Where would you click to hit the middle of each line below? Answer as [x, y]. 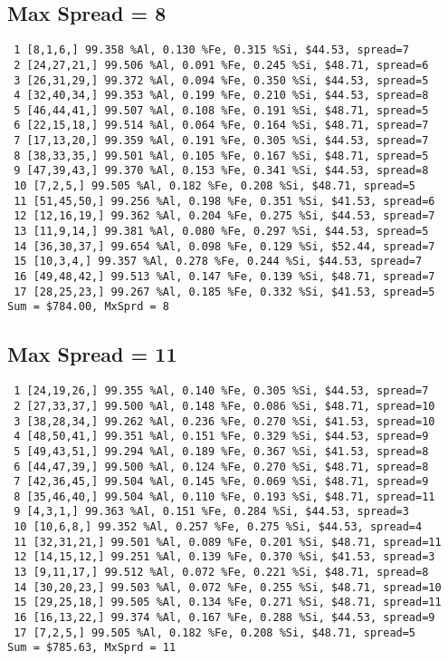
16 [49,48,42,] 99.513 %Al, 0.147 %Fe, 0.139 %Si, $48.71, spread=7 [224, 277]
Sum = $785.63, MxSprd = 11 [92, 648]
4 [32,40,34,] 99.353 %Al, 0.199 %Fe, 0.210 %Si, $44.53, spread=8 [221, 96]
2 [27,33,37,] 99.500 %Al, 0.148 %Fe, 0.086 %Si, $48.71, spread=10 [224, 406]
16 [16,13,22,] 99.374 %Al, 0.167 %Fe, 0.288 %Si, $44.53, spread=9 [224, 618]
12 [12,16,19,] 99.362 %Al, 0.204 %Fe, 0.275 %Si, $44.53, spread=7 [224, 216]
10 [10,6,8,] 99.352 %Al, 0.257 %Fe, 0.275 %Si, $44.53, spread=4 [218, 527]
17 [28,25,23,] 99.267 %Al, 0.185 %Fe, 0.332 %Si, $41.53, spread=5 [224, 292]
